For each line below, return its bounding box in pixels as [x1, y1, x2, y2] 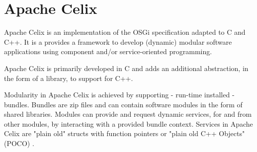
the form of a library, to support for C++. [4, 73, 133, 83]
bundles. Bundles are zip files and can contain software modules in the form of [4, 99, 243, 109]
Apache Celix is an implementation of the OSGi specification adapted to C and [4, 27, 246, 37]
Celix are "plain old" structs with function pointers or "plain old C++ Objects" [4, 128, 245, 139]
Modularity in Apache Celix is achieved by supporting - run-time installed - [4, 89, 235, 100]
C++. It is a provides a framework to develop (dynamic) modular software [4, 36, 232, 47]
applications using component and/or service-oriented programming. [4, 46, 212, 57]
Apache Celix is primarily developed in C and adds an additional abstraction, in [4, 63, 249, 73]
